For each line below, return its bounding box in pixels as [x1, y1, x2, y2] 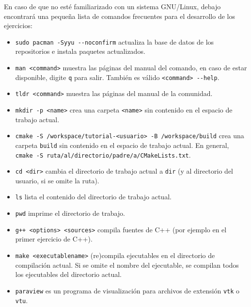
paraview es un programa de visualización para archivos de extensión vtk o [15, 285, 240, 295]
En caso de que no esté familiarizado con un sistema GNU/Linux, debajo [4, 1, 221, 11]
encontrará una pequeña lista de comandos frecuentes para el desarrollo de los [4, 11, 235, 21]
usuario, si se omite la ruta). [15, 175, 99, 185]
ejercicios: [4, 20, 32, 31]
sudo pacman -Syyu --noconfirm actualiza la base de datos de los [15, 36, 214, 47]
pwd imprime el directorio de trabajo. [15, 208, 125, 218]
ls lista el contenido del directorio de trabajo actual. [15, 192, 172, 202]
